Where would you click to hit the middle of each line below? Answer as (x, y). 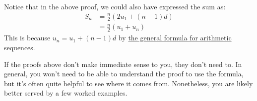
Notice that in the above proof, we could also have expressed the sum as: (115, 6)
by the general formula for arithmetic (175, 38)
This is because (27, 38)
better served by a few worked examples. (66, 93)
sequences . (20, 47)
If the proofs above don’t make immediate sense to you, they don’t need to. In (123, 64)
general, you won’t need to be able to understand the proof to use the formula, (124, 74)
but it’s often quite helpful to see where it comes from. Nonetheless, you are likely (128, 83)
